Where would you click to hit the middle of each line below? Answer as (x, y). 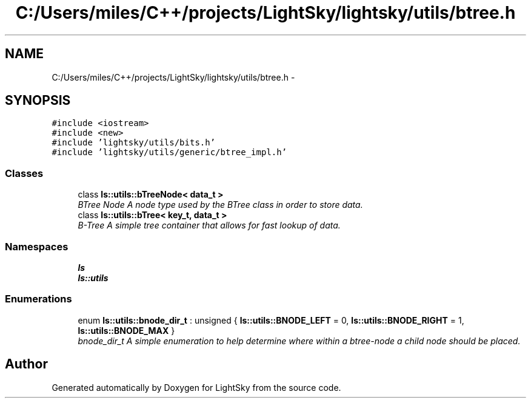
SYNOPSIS (38, 101)
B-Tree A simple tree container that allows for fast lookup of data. (209, 225)
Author (26, 364)
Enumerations (38, 299)
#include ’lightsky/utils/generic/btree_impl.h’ (169, 152)
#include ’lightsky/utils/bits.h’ (134, 143)
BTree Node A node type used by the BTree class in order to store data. (220, 205)
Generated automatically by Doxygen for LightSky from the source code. (196, 387)
